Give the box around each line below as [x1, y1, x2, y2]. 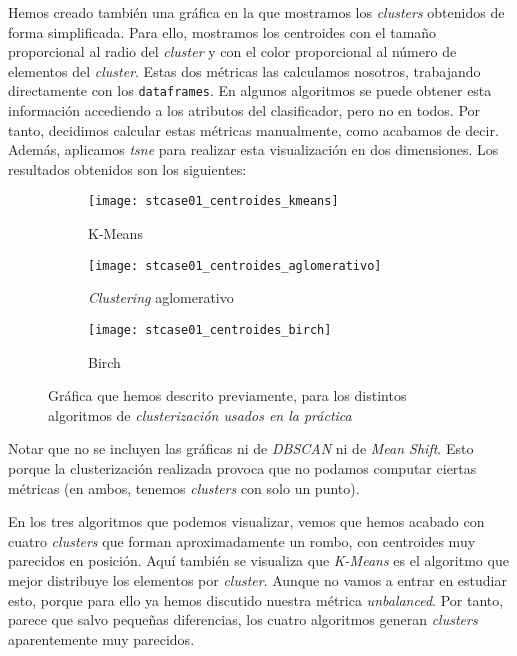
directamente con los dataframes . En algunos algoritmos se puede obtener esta [8, 80, 492, 101]
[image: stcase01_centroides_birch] [88, 322, 332, 337]
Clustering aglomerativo [88, 287, 234, 308]
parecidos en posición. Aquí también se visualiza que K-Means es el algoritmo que [8, 550, 509, 571]
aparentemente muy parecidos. [8, 628, 195, 649]
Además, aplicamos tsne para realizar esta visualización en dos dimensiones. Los [8, 139, 499, 160]
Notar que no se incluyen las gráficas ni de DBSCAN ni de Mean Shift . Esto [8, 438, 474, 459]
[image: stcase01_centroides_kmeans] [88, 194, 339, 209]
